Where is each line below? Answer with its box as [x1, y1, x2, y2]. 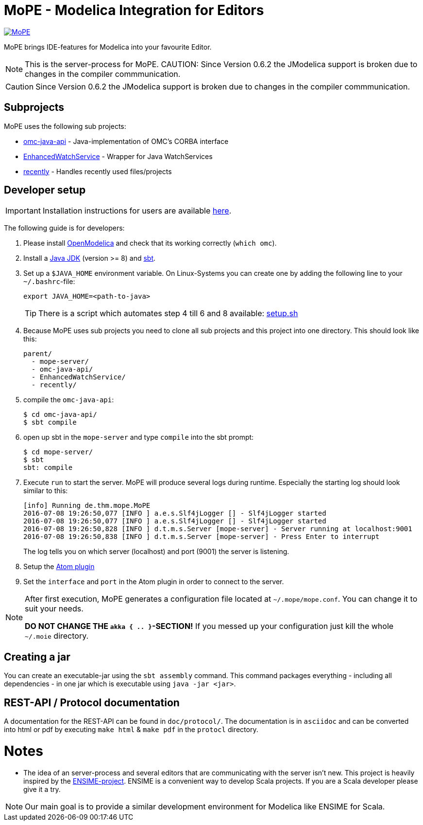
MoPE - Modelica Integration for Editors [4, 2, 264, 18]
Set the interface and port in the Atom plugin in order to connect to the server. [23, 577, 284, 586]
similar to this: [23, 486, 68, 495]
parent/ [23, 350, 52, 358]
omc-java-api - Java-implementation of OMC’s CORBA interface [23, 137, 229, 145]
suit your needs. [25, 604, 84, 614]
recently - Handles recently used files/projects [23, 167, 172, 176]
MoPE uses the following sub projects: [4, 122, 126, 130]
